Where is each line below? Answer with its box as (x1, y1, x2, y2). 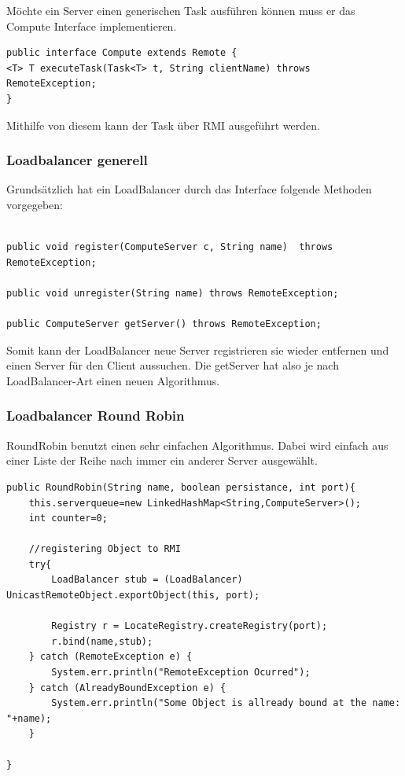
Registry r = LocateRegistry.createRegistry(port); (51, 620, 328, 632)
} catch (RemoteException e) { (28, 651, 193, 663)
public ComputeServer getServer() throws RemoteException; (6, 318, 322, 330)
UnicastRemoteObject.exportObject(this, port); (6, 590, 260, 601)
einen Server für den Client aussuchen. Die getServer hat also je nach (6, 357, 339, 373)
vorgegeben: (6, 196, 63, 212)
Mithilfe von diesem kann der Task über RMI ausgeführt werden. (6, 116, 320, 133)
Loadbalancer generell (6, 150, 148, 170)
